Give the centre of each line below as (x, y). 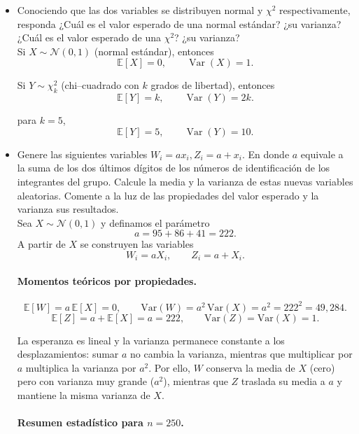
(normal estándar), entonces (154, 51)
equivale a (322, 154)
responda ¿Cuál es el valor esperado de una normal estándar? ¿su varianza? (179, 23)
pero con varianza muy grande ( (86, 381)
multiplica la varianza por (81, 367)
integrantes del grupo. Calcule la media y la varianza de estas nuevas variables (185, 181)
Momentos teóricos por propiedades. (107, 280)
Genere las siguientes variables (82, 154)
